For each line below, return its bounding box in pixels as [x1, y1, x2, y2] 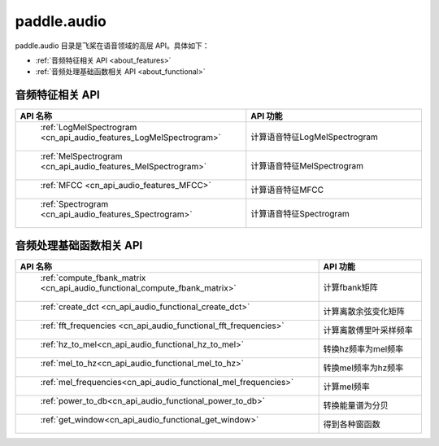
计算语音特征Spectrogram [250, 208, 350, 220]
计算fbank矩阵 [323, 282, 378, 293]
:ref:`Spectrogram [40, 199, 109, 210]
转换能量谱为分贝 [323, 400, 389, 411]
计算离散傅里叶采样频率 [323, 324, 414, 335]
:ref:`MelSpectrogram [40, 151, 123, 162]
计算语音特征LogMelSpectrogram [250, 131, 378, 142]
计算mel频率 [323, 381, 370, 392]
